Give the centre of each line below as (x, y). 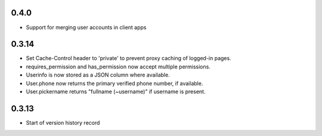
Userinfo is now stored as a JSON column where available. (98, 75)
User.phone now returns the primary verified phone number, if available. (114, 83)
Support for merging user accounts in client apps (86, 27)
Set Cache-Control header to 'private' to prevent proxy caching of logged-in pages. (129, 58)
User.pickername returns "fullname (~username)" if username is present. (116, 91)
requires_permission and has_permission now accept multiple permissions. (118, 67)
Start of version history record (63, 122)
